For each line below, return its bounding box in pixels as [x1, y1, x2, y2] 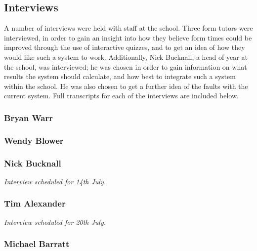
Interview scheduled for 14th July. [4, 176, 106, 186]
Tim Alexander [4, 197, 66, 209]
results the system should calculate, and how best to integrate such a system [4, 71, 236, 82]
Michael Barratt [4, 238, 70, 250]
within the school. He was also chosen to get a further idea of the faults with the [4, 81, 248, 91]
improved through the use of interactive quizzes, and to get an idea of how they [4, 42, 245, 52]
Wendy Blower [4, 134, 64, 146]
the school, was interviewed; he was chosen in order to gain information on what [4, 61, 247, 72]
